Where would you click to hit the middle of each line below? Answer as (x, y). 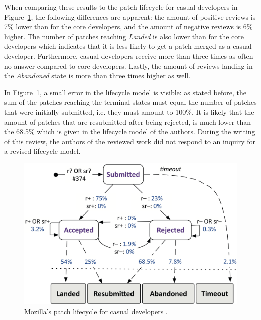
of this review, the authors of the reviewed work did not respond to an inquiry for (130, 141)
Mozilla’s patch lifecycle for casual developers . (96, 311)
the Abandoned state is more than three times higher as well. (97, 75)
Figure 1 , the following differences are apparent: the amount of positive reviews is (130, 16)
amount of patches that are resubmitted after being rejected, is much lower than (127, 121)
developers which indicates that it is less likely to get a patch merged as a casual (128, 46)
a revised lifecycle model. (42, 151)
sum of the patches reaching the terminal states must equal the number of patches (130, 102)
